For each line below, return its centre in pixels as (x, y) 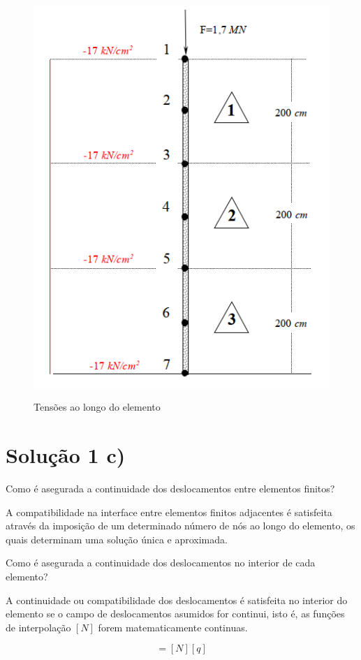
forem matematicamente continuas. (173, 627)
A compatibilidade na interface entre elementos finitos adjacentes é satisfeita (169, 512)
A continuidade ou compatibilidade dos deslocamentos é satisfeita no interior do (177, 600)
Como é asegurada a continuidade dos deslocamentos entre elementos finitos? (170, 488)
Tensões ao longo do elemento (97, 407)
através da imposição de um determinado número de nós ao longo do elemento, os (180, 526)
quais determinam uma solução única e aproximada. (117, 539)
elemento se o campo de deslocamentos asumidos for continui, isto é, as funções (175, 614)
